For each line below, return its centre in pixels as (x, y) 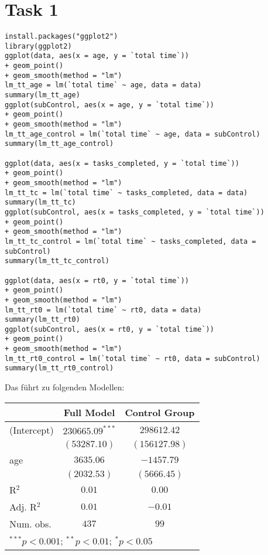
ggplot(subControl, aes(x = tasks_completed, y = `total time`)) (135, 212)
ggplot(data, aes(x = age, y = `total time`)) (97, 56)
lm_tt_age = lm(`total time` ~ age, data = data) (103, 85)
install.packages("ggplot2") (61, 37)
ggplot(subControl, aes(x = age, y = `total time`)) (109, 105)
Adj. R (23, 506)
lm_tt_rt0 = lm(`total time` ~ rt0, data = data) (103, 310)
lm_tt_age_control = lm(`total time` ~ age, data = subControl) (133, 134)
